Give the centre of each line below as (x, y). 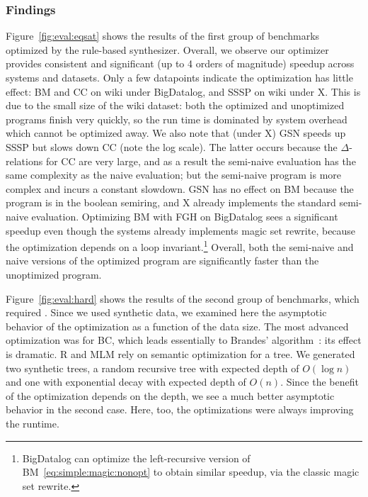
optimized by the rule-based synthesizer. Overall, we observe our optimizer (167, 49)
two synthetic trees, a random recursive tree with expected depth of (153, 368)
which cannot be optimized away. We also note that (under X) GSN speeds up (176, 133)
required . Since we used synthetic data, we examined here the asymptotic (166, 312)
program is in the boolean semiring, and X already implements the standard (171, 202)
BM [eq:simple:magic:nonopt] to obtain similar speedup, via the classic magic (191, 472)
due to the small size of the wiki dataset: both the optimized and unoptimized (175, 105)
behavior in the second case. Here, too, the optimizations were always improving (180, 409)
